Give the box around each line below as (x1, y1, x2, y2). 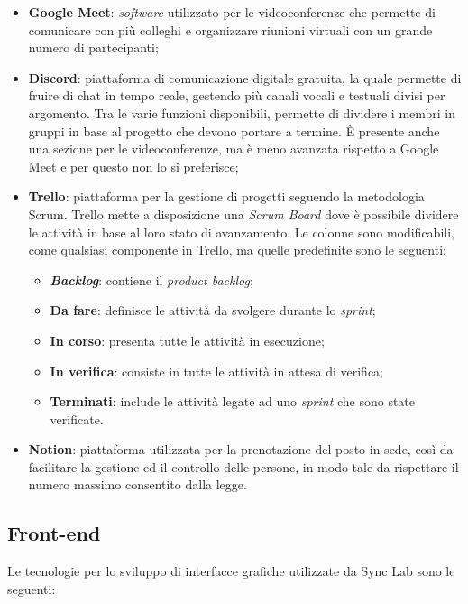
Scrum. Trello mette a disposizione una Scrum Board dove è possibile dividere (28, 204, 459, 223)
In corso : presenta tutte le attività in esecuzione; (50, 330, 325, 349)
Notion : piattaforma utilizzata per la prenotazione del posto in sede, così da (28, 440, 454, 459)
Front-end (7, 519, 101, 547)
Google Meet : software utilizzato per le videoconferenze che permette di (28, 3, 436, 21)
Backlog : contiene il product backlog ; (50, 270, 253, 289)
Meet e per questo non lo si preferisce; (28, 156, 239, 175)
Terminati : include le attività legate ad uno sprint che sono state (50, 392, 416, 411)
